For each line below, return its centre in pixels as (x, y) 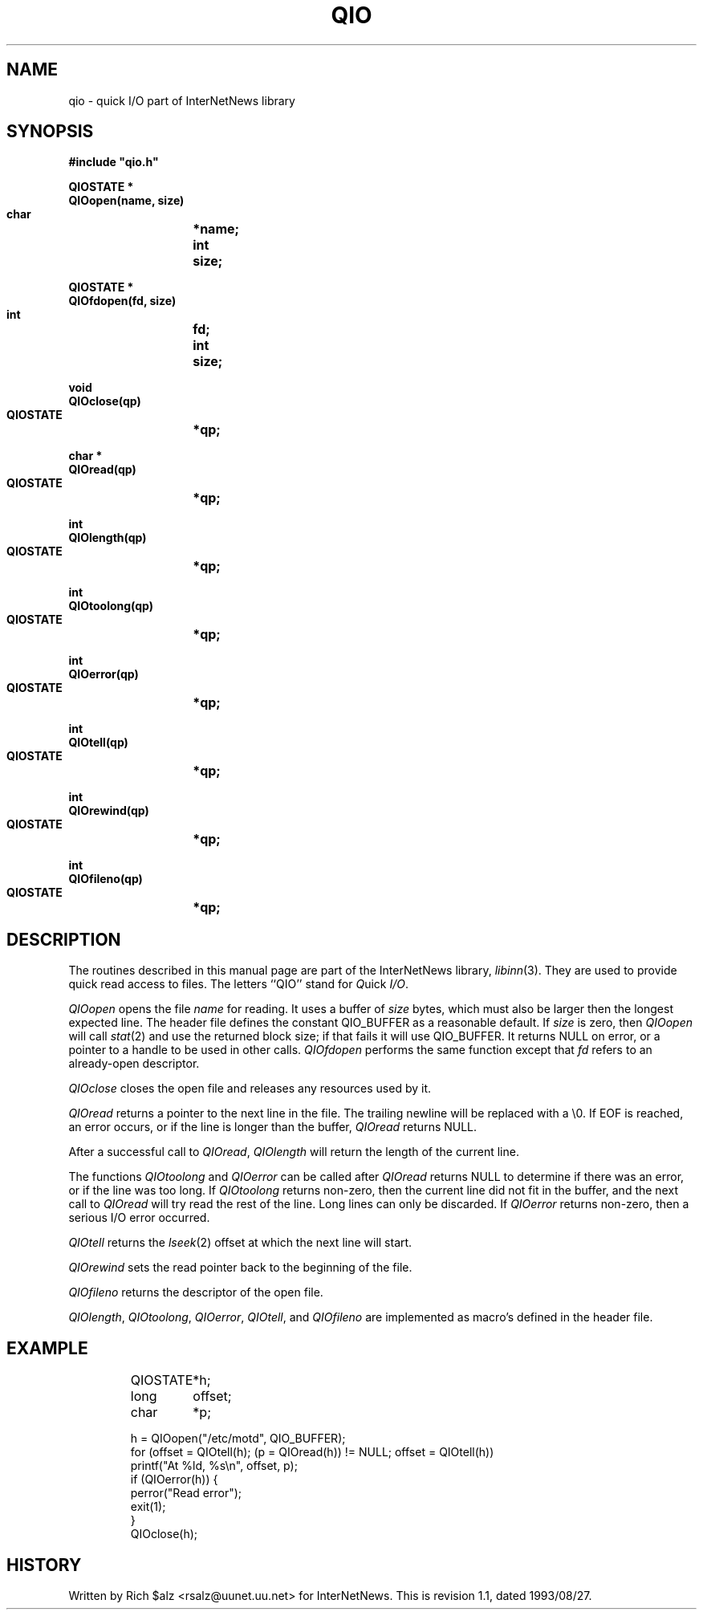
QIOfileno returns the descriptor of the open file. (196, 1292)
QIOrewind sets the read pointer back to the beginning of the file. (240, 1268)
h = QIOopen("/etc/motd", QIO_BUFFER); (238, 1439)
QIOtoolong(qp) (111, 606)
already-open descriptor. (134, 1064)
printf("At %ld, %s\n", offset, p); (214, 1466)
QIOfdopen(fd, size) (122, 301)
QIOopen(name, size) (126, 201)
